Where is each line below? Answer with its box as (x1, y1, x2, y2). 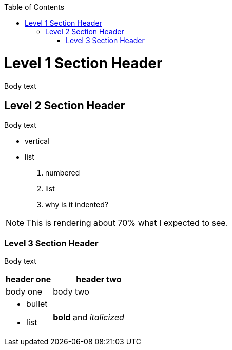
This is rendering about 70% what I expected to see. (26, 218, 228, 228)
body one (6, 286, 43, 297)
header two (76, 274, 122, 285)
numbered (45, 168, 80, 178)
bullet (26, 299, 48, 309)
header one (6, 274, 51, 285)
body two (53, 286, 89, 297)
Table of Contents (4, 3, 65, 11)
